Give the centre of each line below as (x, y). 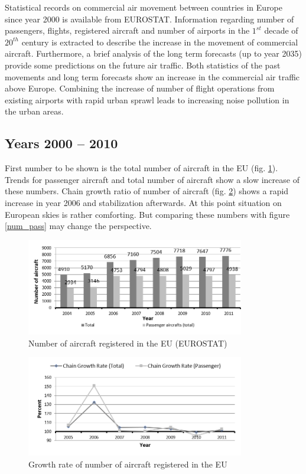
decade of (281, 30)
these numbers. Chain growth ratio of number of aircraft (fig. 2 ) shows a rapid (147, 191)
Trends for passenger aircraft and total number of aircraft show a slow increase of (152, 179)
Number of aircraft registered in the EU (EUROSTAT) (128, 343)
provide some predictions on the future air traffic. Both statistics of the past (143, 65)
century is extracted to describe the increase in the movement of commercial (160, 42)
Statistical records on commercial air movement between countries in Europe (144, 7)
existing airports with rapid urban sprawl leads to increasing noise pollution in (147, 99)
